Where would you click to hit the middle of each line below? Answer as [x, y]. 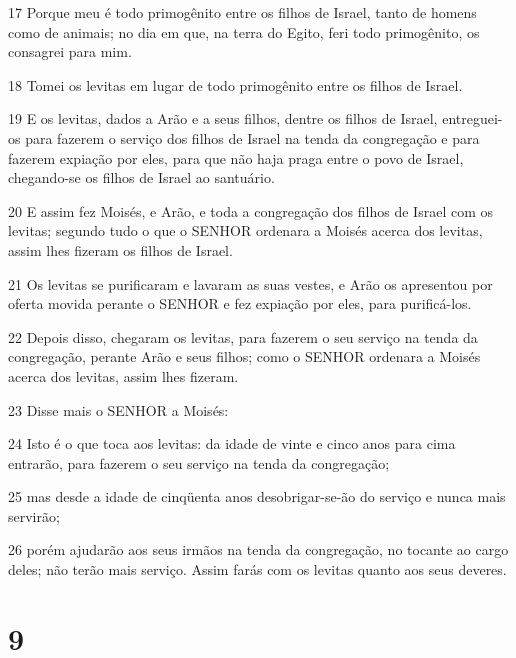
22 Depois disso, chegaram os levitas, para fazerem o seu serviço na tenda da [243, 336]
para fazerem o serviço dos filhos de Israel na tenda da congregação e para [252, 137]
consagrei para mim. [70, 51]
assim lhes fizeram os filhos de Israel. [120, 249]
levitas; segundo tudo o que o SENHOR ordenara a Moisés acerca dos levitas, [245, 230]
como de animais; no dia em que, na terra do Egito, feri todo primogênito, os [244, 31]
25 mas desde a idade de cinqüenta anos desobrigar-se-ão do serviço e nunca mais [257, 496]
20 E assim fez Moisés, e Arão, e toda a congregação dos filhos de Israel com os [250, 210]
